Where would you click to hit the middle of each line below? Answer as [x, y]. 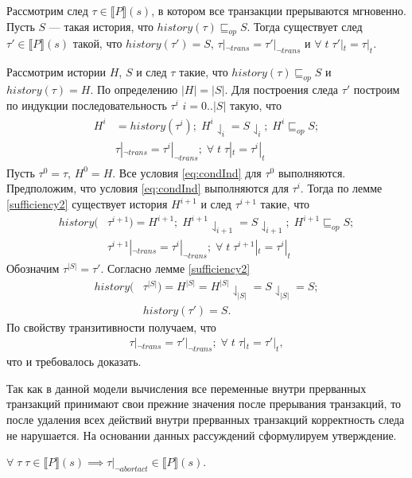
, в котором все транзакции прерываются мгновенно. [279, 10]
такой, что [97, 43]
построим [377, 89]
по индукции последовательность [87, 105]
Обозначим [33, 268]
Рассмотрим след [47, 10]
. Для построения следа [281, 89]
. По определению [134, 89]
